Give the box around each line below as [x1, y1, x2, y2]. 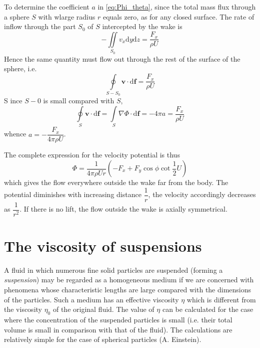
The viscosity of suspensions [4, 235, 202, 256]
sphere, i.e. [4, 63, 37, 74]
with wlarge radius [38, 11, 95, 22]
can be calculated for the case [162, 304, 253, 314]
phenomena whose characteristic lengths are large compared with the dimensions [4, 284, 251, 295]
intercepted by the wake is [102, 21, 182, 32]
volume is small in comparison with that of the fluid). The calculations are [4, 324, 232, 334]
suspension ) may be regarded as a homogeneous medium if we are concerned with [4, 274, 254, 285]
